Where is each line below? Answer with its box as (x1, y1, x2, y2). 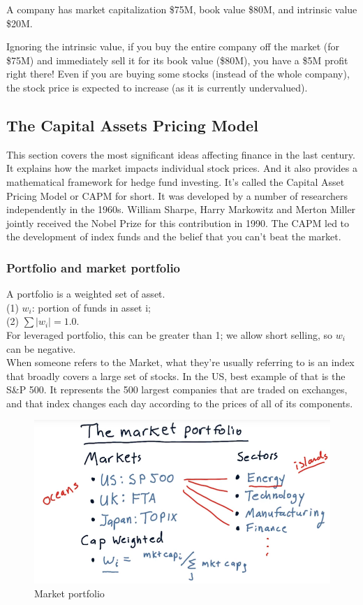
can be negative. (6, 341, 76, 356)
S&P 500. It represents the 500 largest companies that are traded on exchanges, (6, 382, 348, 397)
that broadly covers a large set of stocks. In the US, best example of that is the (6, 368, 346, 383)
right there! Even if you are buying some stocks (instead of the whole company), (6, 66, 350, 81)
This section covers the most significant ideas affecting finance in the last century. (6, 147, 355, 161)
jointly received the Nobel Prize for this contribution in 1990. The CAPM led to (6, 215, 350, 230)
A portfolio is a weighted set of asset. (6, 286, 165, 301)
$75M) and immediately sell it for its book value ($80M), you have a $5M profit (6, 52, 348, 67)
